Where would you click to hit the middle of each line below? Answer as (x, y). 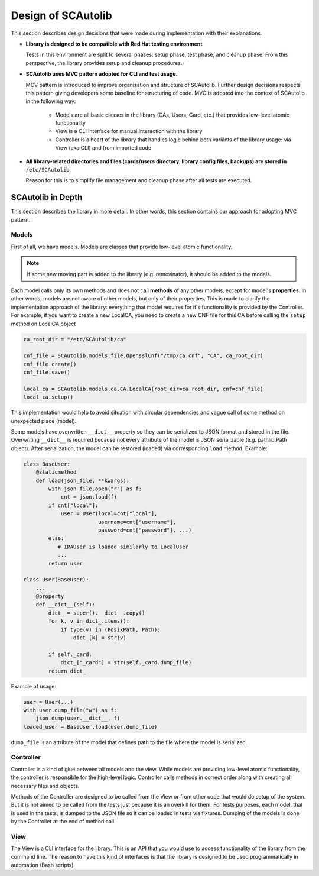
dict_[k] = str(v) (100, 638)
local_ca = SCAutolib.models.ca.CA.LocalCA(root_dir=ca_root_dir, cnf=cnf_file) (143, 389)
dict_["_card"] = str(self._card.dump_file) (126, 663)
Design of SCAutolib (61, 15)
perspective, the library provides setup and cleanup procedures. (104, 63)
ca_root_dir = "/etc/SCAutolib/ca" (75, 339)
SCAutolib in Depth (47, 197)
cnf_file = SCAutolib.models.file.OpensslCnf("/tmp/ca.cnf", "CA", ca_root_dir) (143, 356)
